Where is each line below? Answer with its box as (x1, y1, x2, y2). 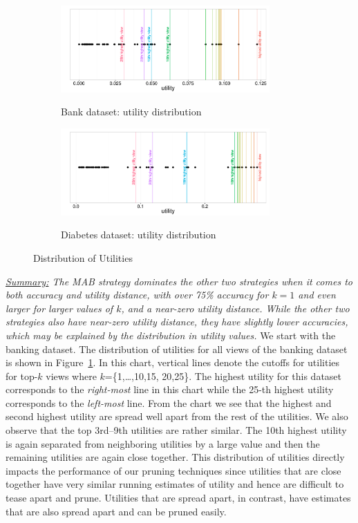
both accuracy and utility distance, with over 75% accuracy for (6, 287, 269, 302)
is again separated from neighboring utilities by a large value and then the (6, 436, 320, 450)
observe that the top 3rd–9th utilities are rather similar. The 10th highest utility (6, 423, 347, 437)
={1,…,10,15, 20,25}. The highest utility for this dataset (104, 368, 342, 383)
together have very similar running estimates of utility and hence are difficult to (6, 477, 344, 491)
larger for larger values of (6, 301, 113, 315)
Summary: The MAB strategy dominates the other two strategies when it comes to (6, 274, 352, 288)
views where (46, 368, 97, 383)
